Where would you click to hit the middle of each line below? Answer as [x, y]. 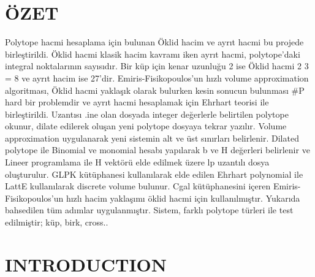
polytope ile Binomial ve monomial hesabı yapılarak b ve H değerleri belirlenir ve [157, 150]
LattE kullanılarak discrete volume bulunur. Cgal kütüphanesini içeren [138, 186]
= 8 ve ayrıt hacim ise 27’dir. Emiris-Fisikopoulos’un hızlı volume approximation [157, 78]
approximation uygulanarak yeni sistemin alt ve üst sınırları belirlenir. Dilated [152, 138]
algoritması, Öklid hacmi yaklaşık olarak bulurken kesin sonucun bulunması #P [155, 90]
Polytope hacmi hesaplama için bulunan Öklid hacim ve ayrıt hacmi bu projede [154, 42]
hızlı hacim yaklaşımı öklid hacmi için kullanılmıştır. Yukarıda [183, 198]
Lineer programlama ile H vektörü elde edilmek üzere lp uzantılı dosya [137, 162]
